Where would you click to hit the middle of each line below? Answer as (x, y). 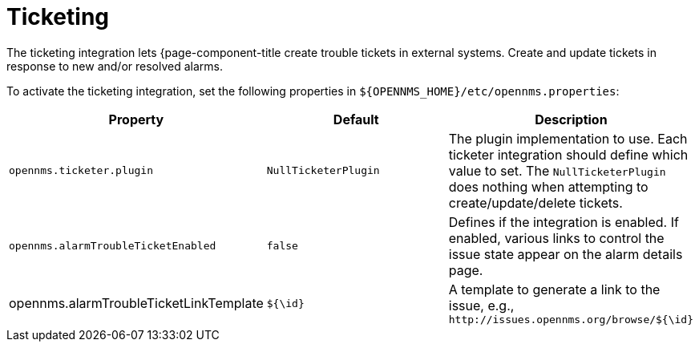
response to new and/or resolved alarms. (115, 66)
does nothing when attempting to (548, 186)
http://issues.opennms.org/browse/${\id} (571, 319)
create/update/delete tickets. (535, 202)
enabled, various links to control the (556, 238)
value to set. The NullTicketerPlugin (557, 170)
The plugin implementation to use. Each (568, 138)
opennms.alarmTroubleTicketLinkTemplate (136, 303)
